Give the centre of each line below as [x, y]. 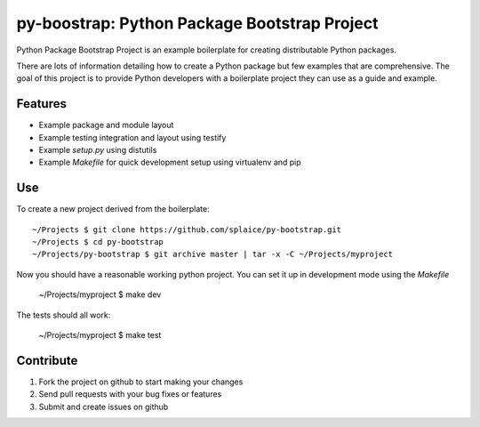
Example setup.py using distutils [98, 150]
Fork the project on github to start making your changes [141, 382]
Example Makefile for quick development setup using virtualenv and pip [170, 162]
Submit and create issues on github [104, 407]
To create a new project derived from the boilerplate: [113, 209]
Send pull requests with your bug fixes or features [130, 394]
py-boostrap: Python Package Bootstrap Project [197, 23]
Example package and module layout [106, 125]
